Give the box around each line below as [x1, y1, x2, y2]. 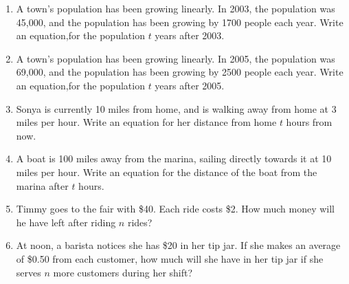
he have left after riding [16, 215, 116, 229]
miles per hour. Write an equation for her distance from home [16, 115, 277, 129]
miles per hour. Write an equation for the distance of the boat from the [16, 164, 317, 179]
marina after [16, 178, 69, 193]
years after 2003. [155, 28, 225, 43]
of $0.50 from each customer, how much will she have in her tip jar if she [16, 251, 324, 265]
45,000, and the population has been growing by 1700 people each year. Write [16, 14, 344, 29]
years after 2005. [155, 78, 225, 92]
